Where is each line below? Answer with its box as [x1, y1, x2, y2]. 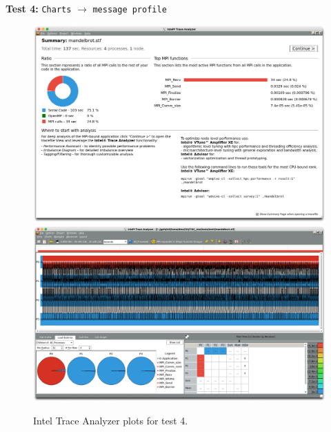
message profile [92, 5, 167, 15]
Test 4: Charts [6, 1, 72, 15]
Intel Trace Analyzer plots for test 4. [33, 413, 188, 428]
